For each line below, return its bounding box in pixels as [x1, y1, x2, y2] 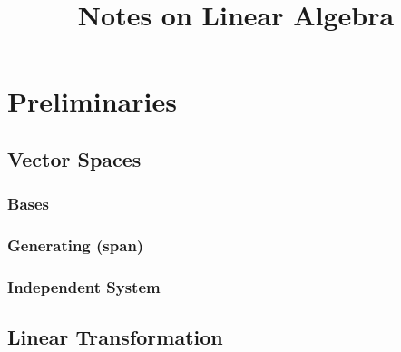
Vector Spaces [7, 144, 142, 172]
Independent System [7, 275, 161, 298]
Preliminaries [7, 83, 177, 120]
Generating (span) [7, 234, 144, 257]
